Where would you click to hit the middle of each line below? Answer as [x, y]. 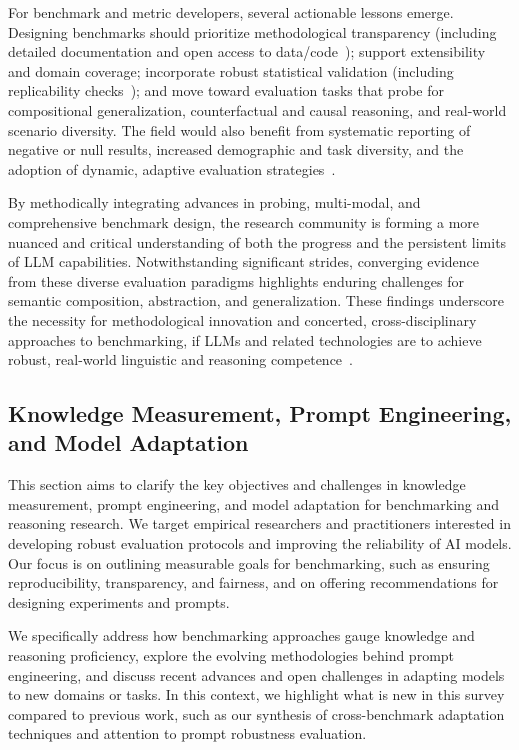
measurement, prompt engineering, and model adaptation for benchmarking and [254, 503]
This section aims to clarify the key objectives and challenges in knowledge [237, 484]
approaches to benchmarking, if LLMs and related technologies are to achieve [245, 339]
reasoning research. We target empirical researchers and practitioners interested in [259, 523]
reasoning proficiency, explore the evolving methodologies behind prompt [231, 655]
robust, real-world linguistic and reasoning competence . [180, 359]
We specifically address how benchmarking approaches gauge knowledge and [241, 635]
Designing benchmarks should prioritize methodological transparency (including [252, 31]
